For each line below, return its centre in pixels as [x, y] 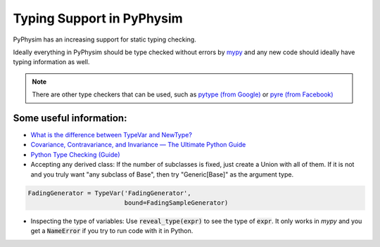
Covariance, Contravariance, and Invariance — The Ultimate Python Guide [138, 145]
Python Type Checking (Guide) [75, 154]
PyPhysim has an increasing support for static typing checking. [104, 39]
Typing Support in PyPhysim [98, 18]
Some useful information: [70, 118]
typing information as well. [51, 62]
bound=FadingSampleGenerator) [176, 203]
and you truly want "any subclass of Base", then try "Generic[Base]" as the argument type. [162, 174]
